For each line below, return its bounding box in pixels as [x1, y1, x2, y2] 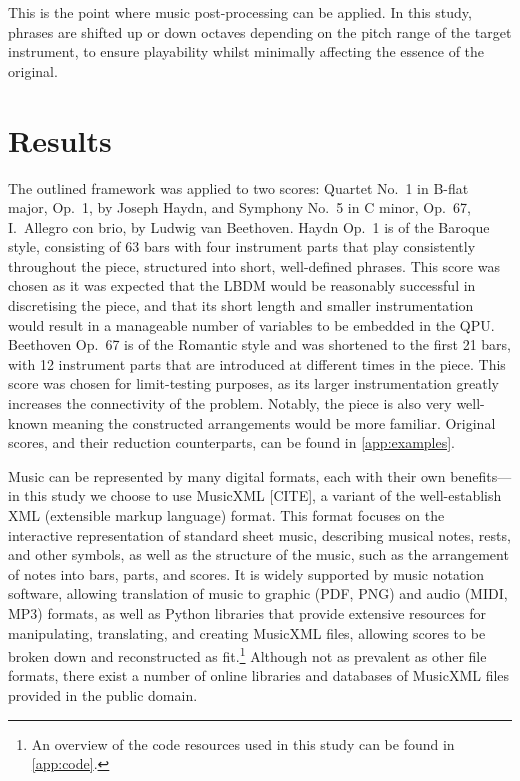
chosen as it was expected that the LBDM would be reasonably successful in [8, 275, 476, 296]
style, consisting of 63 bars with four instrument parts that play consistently [8, 236, 476, 257]
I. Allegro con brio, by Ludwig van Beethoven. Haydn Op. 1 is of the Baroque [8, 216, 490, 237]
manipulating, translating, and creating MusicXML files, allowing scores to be [8, 622, 486, 643]
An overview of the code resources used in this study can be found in [31, 733, 455, 754]
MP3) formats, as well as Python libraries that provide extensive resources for [8, 602, 486, 623]
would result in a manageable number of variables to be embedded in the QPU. [8, 314, 495, 335]
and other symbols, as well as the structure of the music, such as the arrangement [8, 544, 509, 565]
